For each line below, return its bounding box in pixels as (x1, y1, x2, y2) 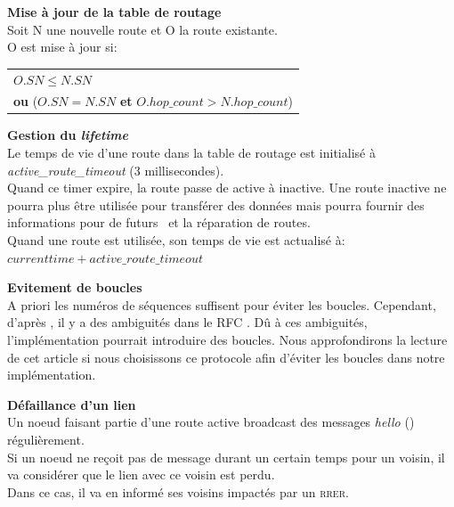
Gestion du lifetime (7, 126, 128, 144)
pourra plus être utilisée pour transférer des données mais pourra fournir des (7, 195, 425, 214)
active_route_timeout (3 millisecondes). (7, 160, 224, 179)
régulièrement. (7, 429, 85, 448)
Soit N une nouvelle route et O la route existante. (7, 20, 278, 38)
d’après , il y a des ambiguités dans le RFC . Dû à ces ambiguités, (7, 313, 368, 331)
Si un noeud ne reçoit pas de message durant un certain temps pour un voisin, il (7, 447, 445, 466)
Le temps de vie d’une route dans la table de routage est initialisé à (7, 143, 376, 162)
